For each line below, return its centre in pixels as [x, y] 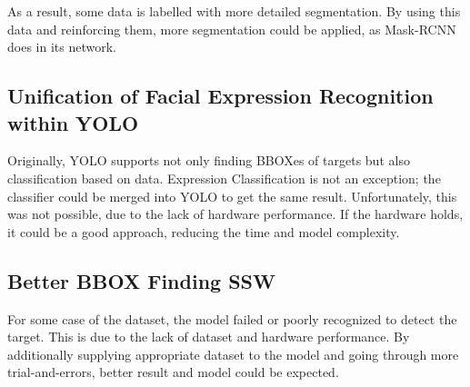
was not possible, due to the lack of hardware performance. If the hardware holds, [235, 214]
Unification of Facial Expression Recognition [220, 96]
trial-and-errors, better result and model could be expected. [173, 372]
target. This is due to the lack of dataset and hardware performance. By [209, 337]
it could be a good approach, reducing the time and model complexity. [204, 231]
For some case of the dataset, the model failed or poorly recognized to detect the [232, 318]
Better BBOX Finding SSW [141, 280]
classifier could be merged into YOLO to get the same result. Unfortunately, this [232, 196]
